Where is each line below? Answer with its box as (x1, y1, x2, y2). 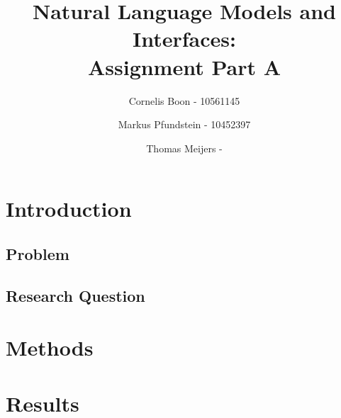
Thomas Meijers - (146, 140, 223, 155)
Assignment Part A (87, 52, 281, 81)
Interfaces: (133, 24, 236, 53)
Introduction (6, 194, 132, 223)
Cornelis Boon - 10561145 (128, 93, 240, 108)
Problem (6, 242, 69, 264)
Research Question (6, 284, 145, 306)
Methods (6, 333, 94, 362)
